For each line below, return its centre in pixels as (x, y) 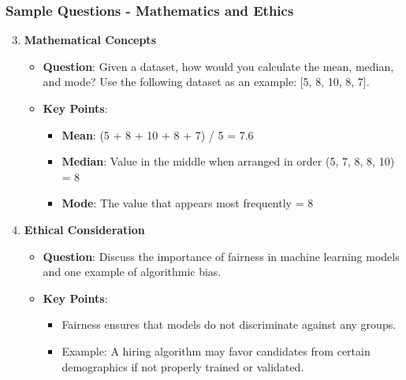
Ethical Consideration (84, 229)
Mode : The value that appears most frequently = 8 (188, 203)
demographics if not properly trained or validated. (183, 366)
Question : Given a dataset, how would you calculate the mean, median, (218, 66)
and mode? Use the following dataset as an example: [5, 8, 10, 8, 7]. (206, 82)
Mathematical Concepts (90, 40)
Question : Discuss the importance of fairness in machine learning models (221, 256)
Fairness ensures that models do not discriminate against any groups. (229, 324)
